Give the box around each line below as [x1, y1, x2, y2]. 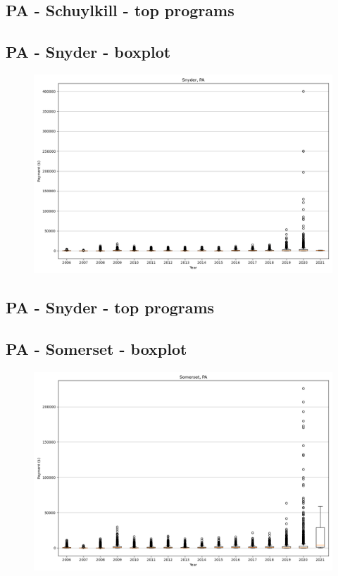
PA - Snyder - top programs [6, 296, 215, 318]
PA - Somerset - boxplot [6, 338, 187, 360]
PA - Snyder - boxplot [6, 41, 171, 63]
